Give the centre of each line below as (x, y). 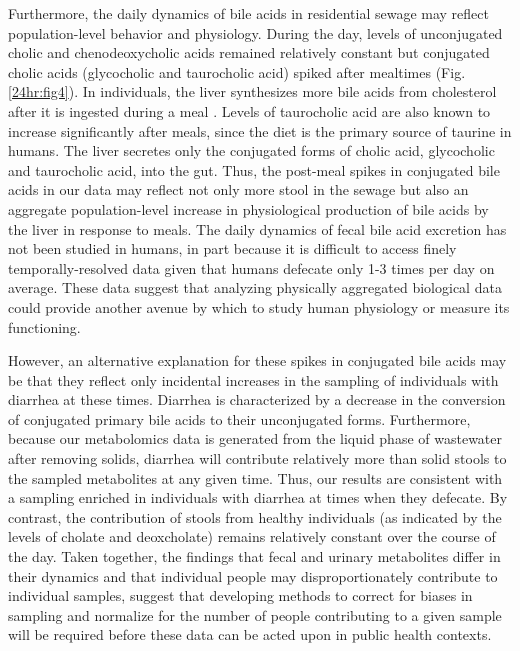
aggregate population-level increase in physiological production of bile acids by (248, 208)
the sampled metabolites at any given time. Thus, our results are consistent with (255, 477)
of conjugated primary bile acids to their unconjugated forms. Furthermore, (239, 418)
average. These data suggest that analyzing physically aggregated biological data (255, 287)
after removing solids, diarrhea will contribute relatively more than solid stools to (257, 458)
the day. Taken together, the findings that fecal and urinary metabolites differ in (254, 556)
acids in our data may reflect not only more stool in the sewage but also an (238, 189)
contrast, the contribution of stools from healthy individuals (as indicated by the (255, 516)
